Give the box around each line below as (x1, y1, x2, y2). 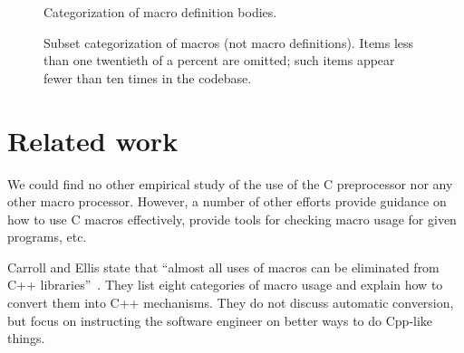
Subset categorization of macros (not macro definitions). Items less (43, 33, 414, 52)
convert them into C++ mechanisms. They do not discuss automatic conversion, (7, 293, 454, 312)
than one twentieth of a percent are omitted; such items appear (43, 51, 395, 70)
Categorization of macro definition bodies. (43, 3, 277, 21)
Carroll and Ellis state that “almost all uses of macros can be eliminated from (7, 257, 440, 276)
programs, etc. (7, 227, 87, 246)
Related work (7, 121, 179, 158)
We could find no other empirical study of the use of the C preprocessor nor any (7, 174, 453, 193)
